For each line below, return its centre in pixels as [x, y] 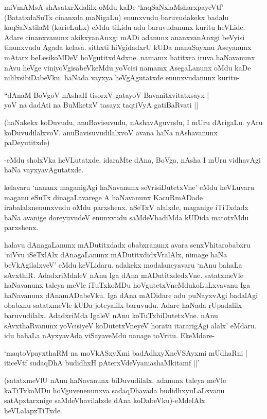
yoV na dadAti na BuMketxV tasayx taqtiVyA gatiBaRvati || [101, 105]
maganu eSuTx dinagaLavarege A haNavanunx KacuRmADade [104, 197]
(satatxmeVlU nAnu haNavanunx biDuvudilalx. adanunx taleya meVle [115, 380]
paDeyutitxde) [27, 142]
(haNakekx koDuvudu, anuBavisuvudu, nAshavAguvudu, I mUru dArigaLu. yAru [133, 122]
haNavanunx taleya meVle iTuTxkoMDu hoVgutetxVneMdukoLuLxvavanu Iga [127, 285]
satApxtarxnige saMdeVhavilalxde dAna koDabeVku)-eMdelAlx [105, 400]
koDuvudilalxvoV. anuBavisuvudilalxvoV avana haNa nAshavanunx [111, 132]
